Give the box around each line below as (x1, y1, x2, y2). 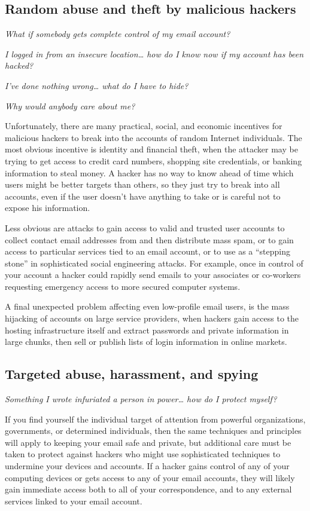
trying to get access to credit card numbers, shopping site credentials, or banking (5, 154, 302, 167)
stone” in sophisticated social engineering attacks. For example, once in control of (5, 256, 303, 269)
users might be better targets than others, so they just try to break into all (5, 178, 280, 191)
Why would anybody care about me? (5, 99, 135, 112)
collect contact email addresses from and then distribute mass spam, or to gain (5, 233, 294, 246)
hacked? (5, 59, 34, 72)
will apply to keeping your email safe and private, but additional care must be (5, 436, 291, 448)
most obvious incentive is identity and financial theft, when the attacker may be (5, 143, 298, 155)
